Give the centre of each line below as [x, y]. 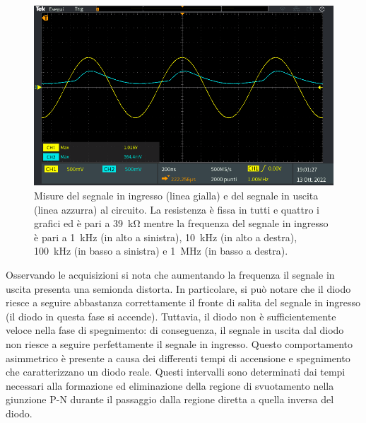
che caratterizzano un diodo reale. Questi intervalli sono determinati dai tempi [176, 372]
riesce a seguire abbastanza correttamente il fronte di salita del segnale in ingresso [183, 302]
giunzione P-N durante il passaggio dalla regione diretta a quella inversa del [170, 399]
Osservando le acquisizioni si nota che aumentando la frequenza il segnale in [170, 274]
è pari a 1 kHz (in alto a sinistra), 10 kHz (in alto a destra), [166, 237]
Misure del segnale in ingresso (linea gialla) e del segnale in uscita [176, 195]
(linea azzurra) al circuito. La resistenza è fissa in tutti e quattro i [177, 209]
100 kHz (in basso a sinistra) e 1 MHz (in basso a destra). [161, 251]
